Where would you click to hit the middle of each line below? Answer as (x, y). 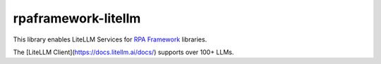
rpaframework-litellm (77, 18)
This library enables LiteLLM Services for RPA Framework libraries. (110, 39)
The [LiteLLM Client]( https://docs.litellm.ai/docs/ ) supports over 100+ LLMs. (123, 52)
